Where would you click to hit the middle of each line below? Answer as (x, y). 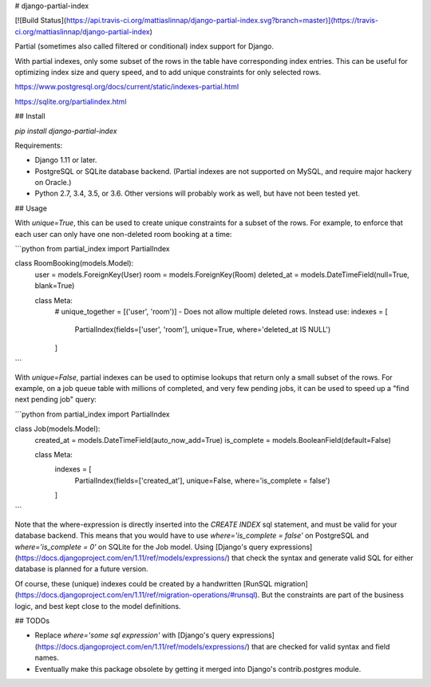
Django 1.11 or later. (66, 160)
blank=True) (55, 286)
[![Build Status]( (41, 21)
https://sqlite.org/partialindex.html (71, 101)
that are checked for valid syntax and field (321, 646)
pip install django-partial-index (66, 131)
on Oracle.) (53, 183)
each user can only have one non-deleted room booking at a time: (123, 234)
